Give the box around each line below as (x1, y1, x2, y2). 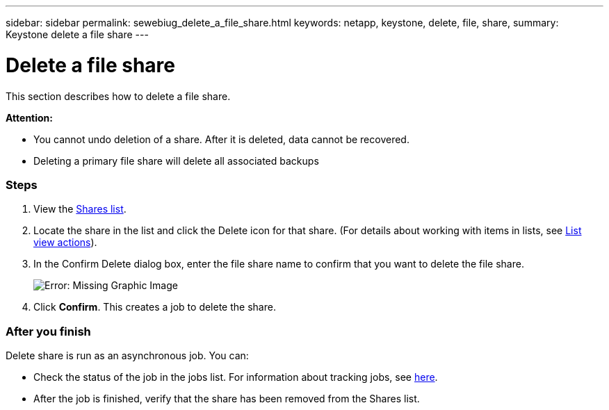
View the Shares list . (33, 203, 127, 215)
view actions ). (33, 236, 97, 249)
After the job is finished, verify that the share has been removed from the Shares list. (33, 393, 420, 404)
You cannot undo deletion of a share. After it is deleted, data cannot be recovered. (33, 133, 409, 145)
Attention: (6, 111, 53, 124)
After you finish (6, 324, 91, 338)
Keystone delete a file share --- (6, 28, 149, 40)
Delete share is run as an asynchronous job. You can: (6, 350, 249, 361)
